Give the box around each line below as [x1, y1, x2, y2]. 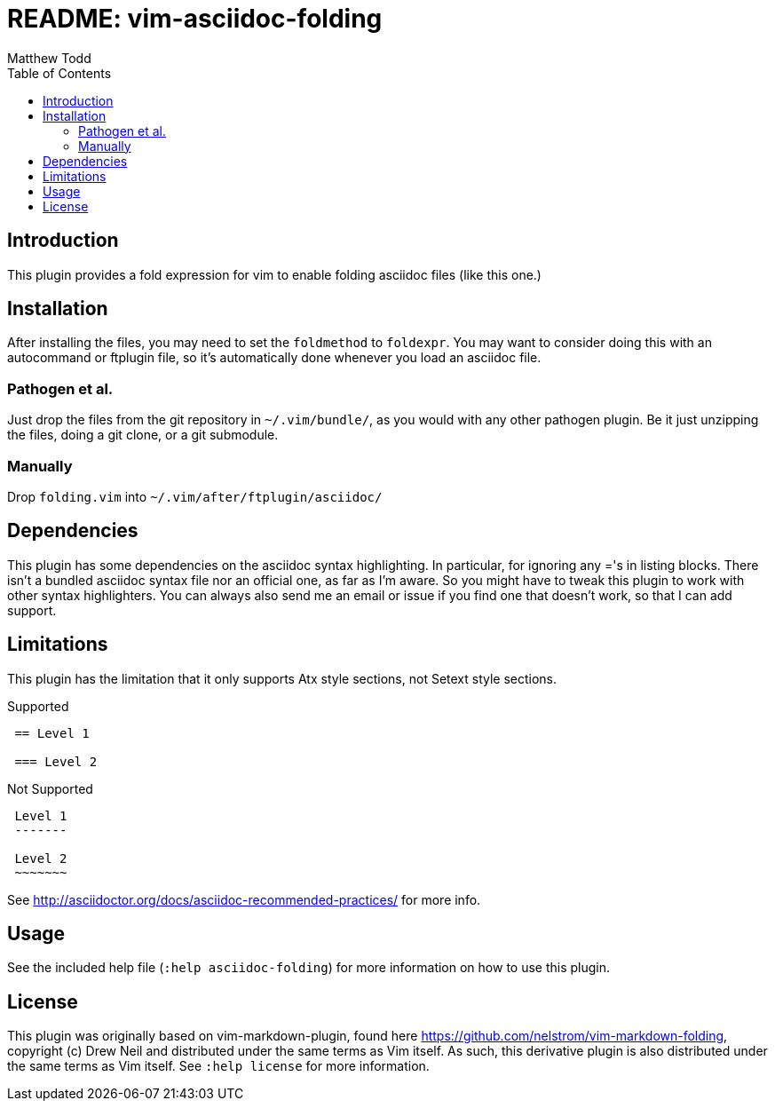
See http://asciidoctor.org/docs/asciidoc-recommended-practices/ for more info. [7, 891, 481, 907]
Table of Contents [7, 65, 112, 81]
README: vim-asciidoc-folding [7, 4, 383, 34]
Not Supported [7, 780, 93, 796]
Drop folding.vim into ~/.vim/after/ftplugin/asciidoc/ [7, 488, 383, 504]
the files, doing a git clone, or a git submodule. [7, 427, 279, 443]
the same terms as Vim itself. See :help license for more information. [7, 1058, 430, 1074]
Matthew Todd [7, 50, 91, 66]
